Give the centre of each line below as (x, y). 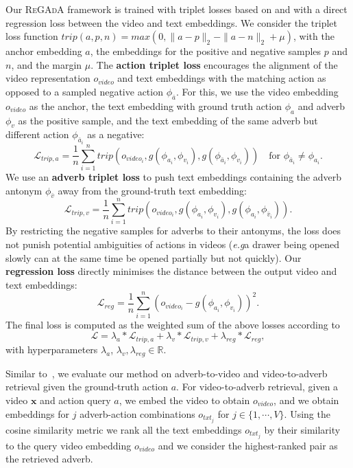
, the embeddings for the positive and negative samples (206, 51)
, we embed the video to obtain (184, 400)
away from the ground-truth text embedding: (152, 190)
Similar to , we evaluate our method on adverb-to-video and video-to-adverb (167, 373)
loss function (32, 36)
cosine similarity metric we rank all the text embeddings (124, 429)
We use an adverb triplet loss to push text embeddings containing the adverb (174, 176)
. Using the (307, 413)
